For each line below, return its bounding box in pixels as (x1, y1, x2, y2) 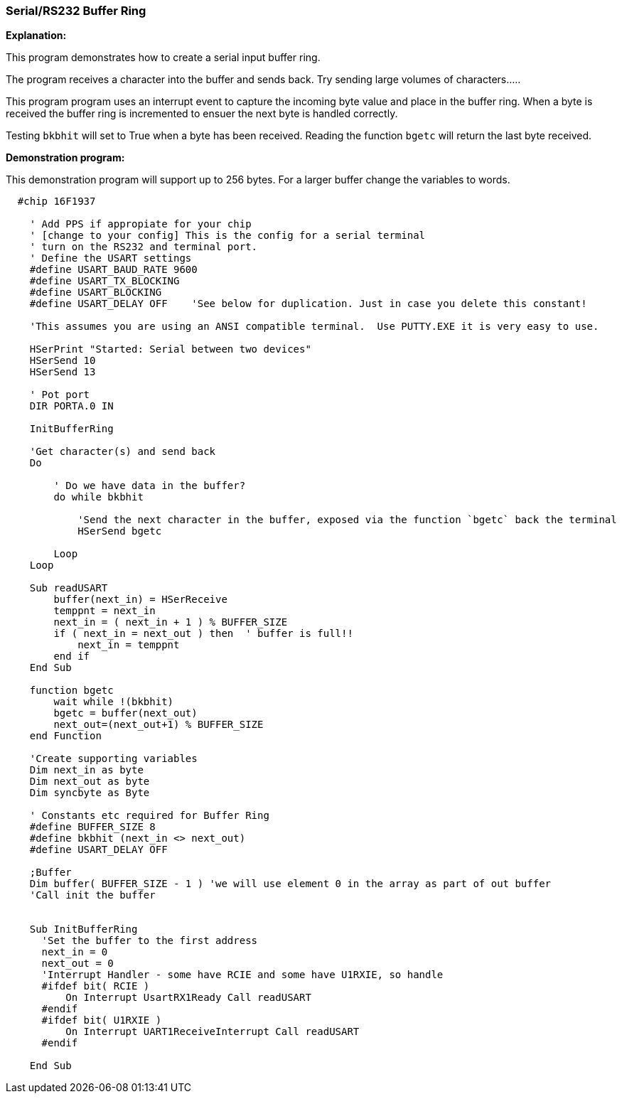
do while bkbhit (53, 491, 144, 503)
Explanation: (6, 29, 67, 42)
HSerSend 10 (29, 355, 96, 367)
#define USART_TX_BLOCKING (29, 275, 180, 287)
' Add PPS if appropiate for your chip (29, 218, 252, 230)
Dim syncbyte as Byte (29, 787, 150, 799)
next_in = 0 (41, 946, 108, 958)
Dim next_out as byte (29, 776, 150, 788)
